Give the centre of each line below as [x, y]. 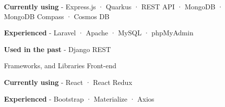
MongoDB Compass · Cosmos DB [57, 16]
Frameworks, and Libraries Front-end [60, 66]
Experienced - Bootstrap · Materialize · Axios [79, 98]
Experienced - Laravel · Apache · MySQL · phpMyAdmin [99, 33]
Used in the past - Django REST [57, 49]
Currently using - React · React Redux [68, 82]
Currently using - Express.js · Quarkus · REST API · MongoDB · [113, 6]
